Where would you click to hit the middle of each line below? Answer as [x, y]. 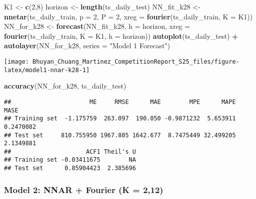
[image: [17, 61]
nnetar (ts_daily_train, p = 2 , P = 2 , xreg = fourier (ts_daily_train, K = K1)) [128, 16]
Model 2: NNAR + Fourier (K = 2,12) [84, 189]
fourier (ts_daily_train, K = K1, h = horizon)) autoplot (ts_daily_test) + [121, 36]
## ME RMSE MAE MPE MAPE [120, 102]
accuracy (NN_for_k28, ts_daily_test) [65, 86]
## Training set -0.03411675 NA [70, 160]
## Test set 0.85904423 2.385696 [70, 168]
